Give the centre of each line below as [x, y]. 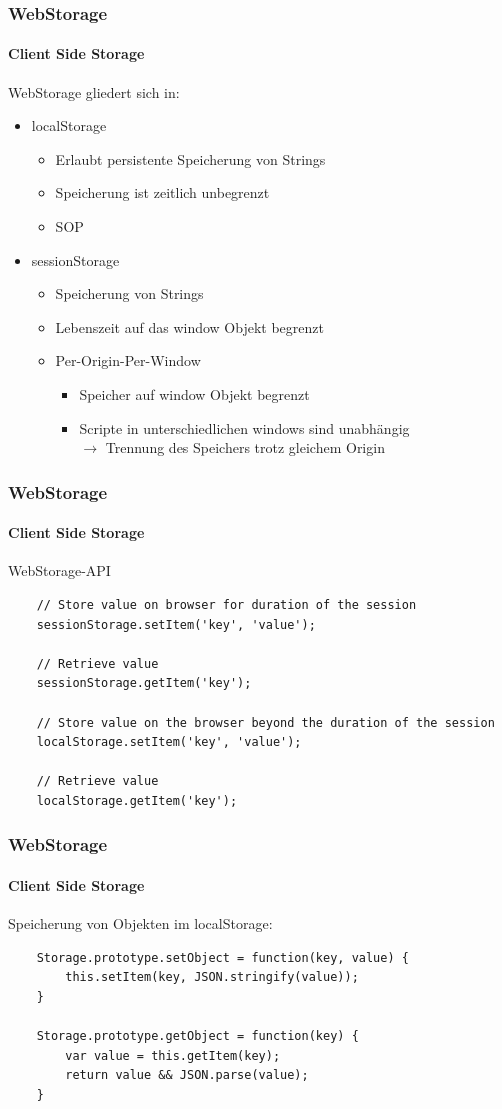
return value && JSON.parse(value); [187, 1075]
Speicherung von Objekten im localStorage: [140, 923]
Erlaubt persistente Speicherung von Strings [190, 158]
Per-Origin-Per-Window [128, 360]
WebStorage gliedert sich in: [94, 91]
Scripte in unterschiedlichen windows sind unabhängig [244, 427]
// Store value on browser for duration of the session [226, 605]
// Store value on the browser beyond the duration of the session [265, 722]
